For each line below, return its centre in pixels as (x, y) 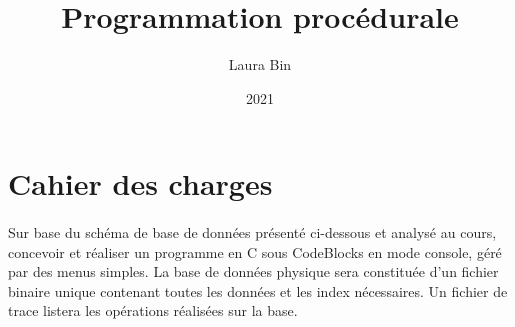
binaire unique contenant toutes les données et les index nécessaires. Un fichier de (258, 290)
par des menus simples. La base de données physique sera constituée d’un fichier (253, 271)
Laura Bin (260, 64)
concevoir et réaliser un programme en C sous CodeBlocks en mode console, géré (255, 251)
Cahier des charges (140, 183)
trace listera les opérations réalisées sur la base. (153, 310)
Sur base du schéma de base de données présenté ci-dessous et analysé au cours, (252, 232)
